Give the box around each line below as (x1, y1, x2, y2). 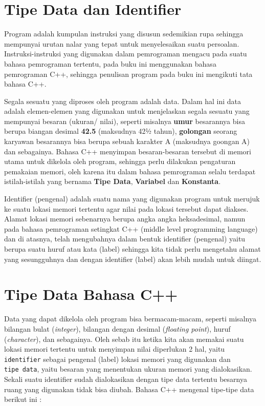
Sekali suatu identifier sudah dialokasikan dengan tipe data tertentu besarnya (4, 374, 247, 384)
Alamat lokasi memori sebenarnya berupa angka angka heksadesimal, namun (4, 213, 246, 224)
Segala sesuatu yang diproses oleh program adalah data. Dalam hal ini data (4, 95, 241, 106)
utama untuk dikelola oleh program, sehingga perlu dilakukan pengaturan (4, 156, 236, 167)
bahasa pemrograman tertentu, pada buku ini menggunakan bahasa (4, 58, 216, 69)
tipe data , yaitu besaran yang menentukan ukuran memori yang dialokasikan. (4, 363, 252, 374)
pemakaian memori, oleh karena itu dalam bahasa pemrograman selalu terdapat (4, 166, 256, 176)
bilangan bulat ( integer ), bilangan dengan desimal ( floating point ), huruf (4, 323, 231, 334)
